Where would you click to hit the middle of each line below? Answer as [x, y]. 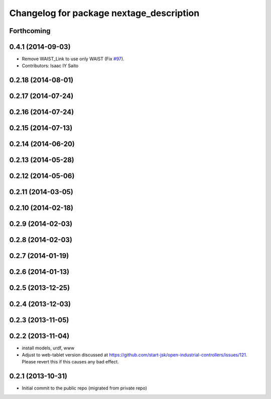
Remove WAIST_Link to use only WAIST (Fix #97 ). [73, 59]
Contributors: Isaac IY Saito [50, 66]
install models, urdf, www [48, 348]
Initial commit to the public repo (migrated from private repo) [85, 388]
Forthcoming [30, 31]
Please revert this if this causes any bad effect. [70, 362]
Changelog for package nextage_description [104, 13]
